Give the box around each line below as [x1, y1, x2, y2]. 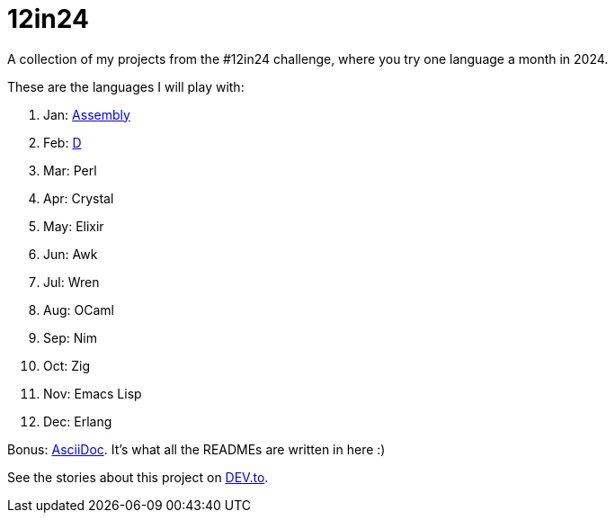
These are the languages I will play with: [7, 78, 245, 94]
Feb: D [43, 134, 82, 150]
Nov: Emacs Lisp [43, 385, 142, 401]
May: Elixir [43, 218, 104, 234]
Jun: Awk [43, 246, 98, 262]
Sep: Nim [43, 329, 97, 345]
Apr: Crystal [43, 190, 114, 206]
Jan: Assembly [43, 106, 130, 122]
